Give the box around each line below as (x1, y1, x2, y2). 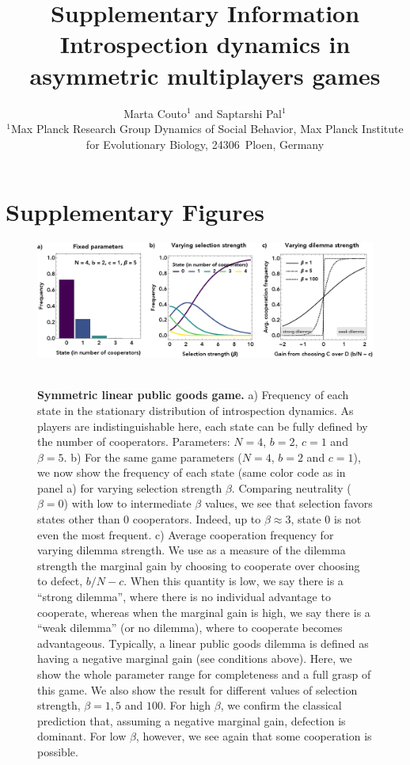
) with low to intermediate (63, 495, 192, 512)
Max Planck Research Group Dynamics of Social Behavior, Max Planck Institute (10, 120, 404, 137)
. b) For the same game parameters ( (63, 448, 242, 465)
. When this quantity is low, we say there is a (123, 573, 344, 589)
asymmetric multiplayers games (29, 59, 381, 91)
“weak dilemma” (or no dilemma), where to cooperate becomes (37, 619, 343, 636)
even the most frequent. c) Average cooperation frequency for (37, 526, 334, 542)
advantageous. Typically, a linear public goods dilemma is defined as (37, 634, 369, 651)
